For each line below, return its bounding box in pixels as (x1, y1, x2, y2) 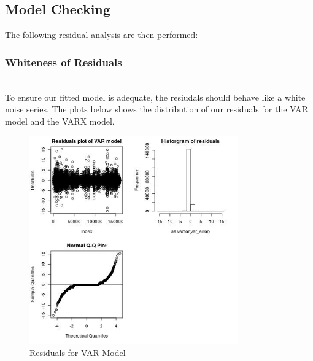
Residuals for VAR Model (29, 346, 126, 359)
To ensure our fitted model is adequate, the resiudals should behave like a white (5, 90, 306, 103)
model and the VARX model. (5, 114, 115, 127)
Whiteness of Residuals (5, 54, 122, 69)
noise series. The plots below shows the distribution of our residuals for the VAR (5, 103, 308, 115)
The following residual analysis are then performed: (5, 28, 198, 41)
